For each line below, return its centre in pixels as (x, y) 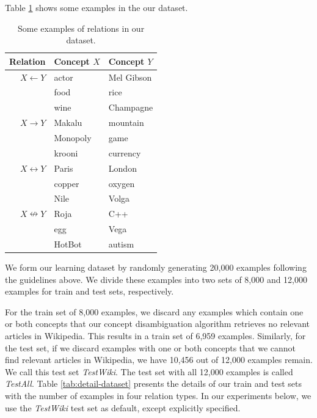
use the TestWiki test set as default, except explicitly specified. (123, 407)
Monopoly (73, 137)
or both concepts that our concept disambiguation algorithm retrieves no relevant (158, 324)
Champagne (131, 107)
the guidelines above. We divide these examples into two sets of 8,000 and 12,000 (156, 279)
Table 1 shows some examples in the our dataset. (97, 7)
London (122, 168)
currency (125, 152)
